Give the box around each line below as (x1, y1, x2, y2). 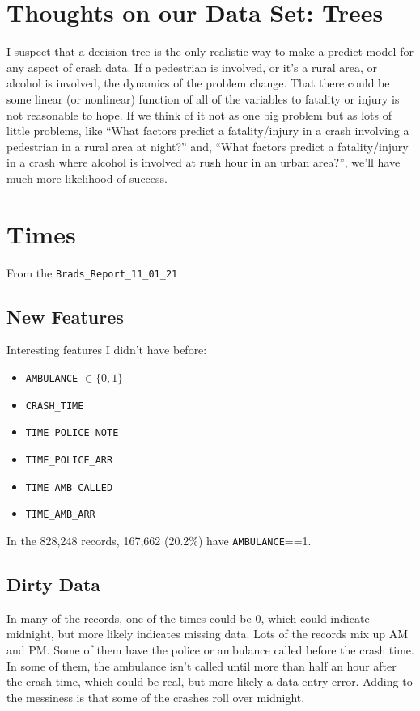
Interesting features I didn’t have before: (6, 341, 207, 358)
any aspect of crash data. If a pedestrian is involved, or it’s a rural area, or (6, 58, 377, 75)
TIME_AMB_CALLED (25, 481, 113, 493)
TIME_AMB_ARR (25, 509, 95, 521)
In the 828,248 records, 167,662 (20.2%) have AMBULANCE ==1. (6, 531, 312, 548)
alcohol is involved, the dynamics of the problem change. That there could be (6, 74, 390, 91)
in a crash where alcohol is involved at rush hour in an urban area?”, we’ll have (6, 154, 401, 171)
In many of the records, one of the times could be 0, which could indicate (6, 609, 370, 626)
